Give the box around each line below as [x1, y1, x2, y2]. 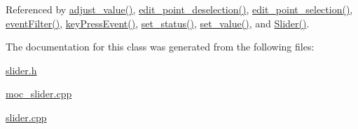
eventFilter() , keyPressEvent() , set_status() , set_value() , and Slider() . [6, 15, 310, 30]
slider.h [6, 62, 37, 77]
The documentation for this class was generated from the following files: [6, 39, 315, 54]
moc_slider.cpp [6, 86, 72, 101]
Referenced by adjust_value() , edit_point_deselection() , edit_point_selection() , [6, 2, 353, 16]
